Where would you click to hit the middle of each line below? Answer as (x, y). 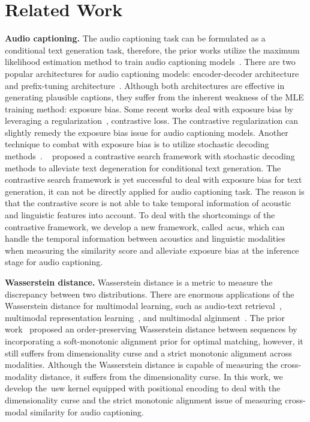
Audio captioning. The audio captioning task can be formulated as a (135, 38)
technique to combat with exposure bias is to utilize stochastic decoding (137, 144)
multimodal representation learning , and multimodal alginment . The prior (145, 317)
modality (21, 376)
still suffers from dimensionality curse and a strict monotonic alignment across (148, 353)
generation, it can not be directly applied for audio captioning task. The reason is (155, 191)
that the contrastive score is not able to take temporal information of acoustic (148, 203)
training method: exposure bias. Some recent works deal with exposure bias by (149, 109)
